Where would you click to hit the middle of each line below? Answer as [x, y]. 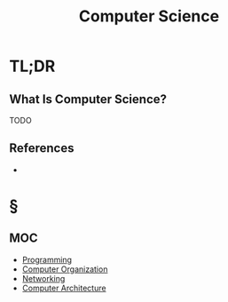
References [42, 148]
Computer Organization [65, 269]
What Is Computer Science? [88, 99]
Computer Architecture [64, 288]
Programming [47, 259]
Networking [43, 278]
